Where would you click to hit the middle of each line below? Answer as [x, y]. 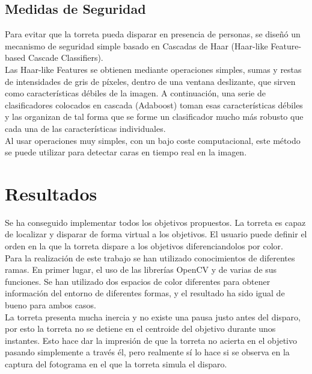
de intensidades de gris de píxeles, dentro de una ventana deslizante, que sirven [150, 81]
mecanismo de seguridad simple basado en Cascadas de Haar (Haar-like [136, 45]
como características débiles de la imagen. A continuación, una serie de [135, 93]
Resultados [51, 193]
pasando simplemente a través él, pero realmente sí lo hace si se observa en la [147, 352]
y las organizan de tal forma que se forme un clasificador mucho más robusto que [154, 117]
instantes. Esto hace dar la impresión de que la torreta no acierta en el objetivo [151, 340]
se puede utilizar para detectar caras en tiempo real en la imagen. [126, 152]
